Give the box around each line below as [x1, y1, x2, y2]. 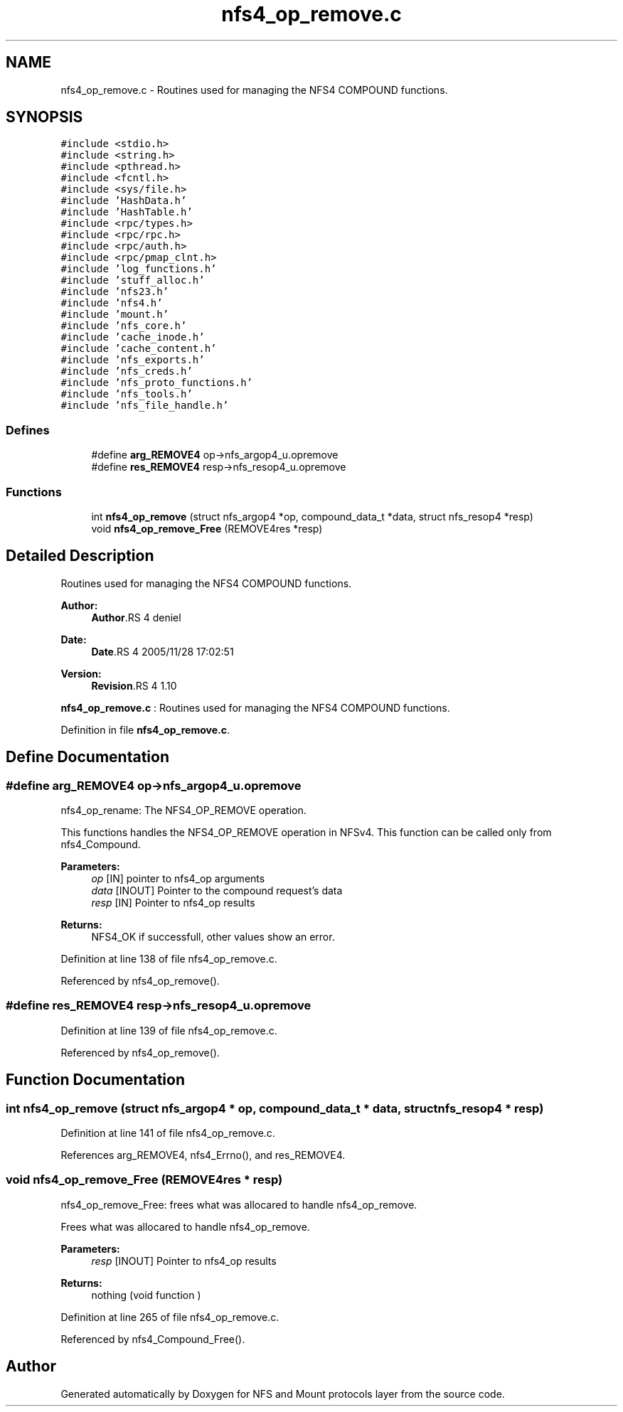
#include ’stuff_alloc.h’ [60, 274, 205, 287]
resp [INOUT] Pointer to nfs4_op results [91, 1254, 277, 1267]
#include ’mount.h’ [60, 309, 169, 321]
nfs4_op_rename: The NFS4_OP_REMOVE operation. [60, 804, 307, 816]
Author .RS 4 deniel [91, 611, 181, 624]
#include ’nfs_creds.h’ [60, 365, 193, 378]
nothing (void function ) [91, 1288, 201, 1301]
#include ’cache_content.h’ [60, 343, 217, 355]
